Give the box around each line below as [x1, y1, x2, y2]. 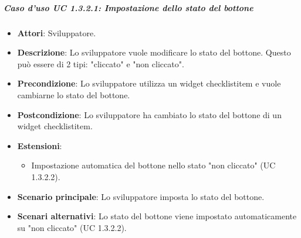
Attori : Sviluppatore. [17, 26, 96, 39]
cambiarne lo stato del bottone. [17, 88, 130, 101]
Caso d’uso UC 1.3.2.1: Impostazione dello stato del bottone [4, 1, 253, 13]
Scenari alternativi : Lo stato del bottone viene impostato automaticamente [17, 210, 297, 222]
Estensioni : [17, 139, 62, 151]
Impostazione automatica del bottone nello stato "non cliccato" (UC [31, 159, 276, 171]
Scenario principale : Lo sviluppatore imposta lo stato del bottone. [17, 190, 265, 202]
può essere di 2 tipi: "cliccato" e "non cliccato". [17, 57, 184, 70]
